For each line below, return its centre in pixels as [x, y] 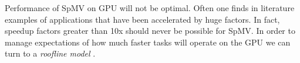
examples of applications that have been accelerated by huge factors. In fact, [142, 19]
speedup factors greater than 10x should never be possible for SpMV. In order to [150, 31]
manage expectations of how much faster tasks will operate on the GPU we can [148, 42]
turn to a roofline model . [50, 53]
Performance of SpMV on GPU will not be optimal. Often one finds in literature [150, 8]
